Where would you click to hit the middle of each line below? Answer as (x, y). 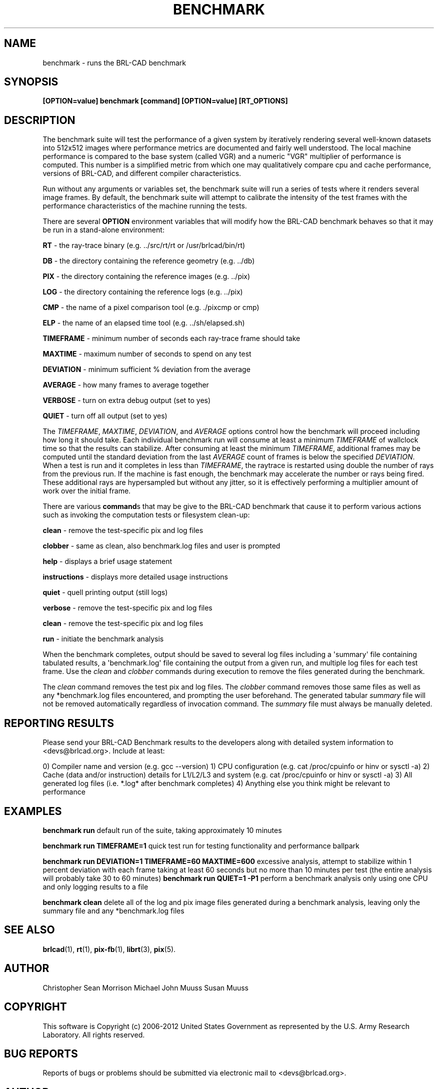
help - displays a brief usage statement (107, 561)
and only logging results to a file (95, 886)
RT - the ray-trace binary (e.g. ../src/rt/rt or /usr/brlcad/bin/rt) (144, 245)
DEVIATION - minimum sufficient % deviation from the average (146, 369)
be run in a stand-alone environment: (103, 230)
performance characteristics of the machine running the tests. (145, 206)
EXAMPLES (33, 811)
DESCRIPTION (40, 120)
